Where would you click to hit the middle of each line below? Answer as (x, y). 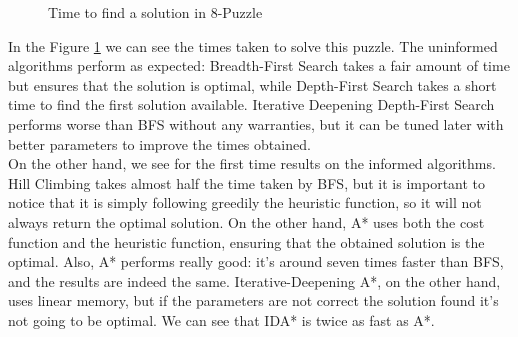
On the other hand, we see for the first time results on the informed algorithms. (252, 163)
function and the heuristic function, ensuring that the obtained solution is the (246, 241)
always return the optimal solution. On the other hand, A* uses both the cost (246, 221)
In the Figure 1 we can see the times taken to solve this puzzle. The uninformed (253, 45)
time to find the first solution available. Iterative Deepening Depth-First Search (251, 104)
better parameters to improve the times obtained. (159, 143)
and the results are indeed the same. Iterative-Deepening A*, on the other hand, (254, 280)
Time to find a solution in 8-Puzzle (155, 12)
